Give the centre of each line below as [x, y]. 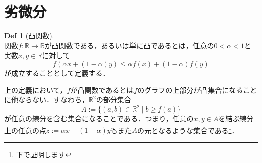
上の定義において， [36, 90]
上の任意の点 [25, 130]
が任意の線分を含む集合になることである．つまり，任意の [99, 118]
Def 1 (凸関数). [29, 36]
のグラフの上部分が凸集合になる [190, 90]
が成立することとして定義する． [57, 72]
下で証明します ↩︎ [44, 155]
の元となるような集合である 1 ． [188, 129]
